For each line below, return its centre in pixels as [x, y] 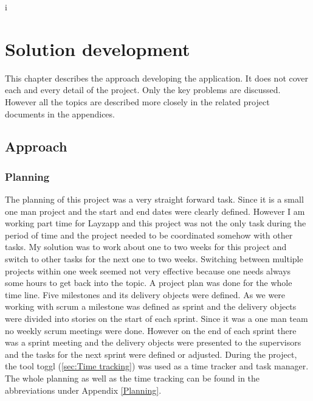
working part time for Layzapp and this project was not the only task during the [156, 223]
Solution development [98, 48]
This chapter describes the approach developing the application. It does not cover [157, 78]
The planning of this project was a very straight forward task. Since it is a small [154, 199]
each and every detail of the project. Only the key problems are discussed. [143, 90]
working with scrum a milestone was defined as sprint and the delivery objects [151, 306]
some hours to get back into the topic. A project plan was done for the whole [149, 283]
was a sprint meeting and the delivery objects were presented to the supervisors [153, 342]
